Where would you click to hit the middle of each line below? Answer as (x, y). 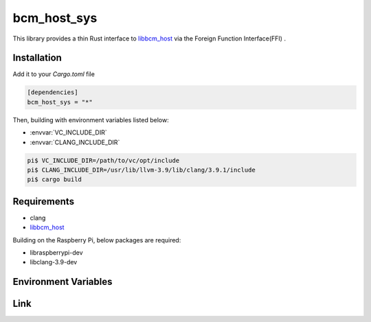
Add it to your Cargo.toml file (54, 74)
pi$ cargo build (55, 180)
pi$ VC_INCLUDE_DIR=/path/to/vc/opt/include (103, 160)
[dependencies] (53, 92)
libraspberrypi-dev (56, 253)
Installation (37, 58)
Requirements (44, 202)
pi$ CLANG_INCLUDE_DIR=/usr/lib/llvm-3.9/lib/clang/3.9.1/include (141, 170)
